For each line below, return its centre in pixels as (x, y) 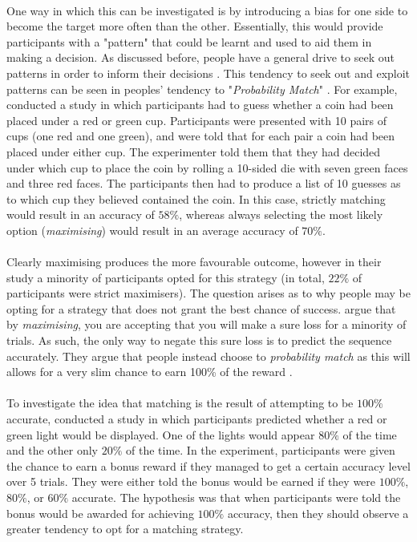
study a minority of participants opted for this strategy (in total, (166, 277)
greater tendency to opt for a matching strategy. (125, 529)
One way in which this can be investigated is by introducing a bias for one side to (207, 10)
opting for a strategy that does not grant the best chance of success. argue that (201, 308)
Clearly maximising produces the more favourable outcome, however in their (194, 262)
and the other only (53, 450)
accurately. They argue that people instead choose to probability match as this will (208, 356)
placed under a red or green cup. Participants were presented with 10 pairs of (197, 120)
